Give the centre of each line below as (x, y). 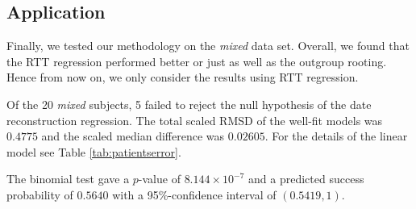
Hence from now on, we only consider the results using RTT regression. (183, 77)
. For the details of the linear (336, 136)
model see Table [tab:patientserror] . (94, 151)
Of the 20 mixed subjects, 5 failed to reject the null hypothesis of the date (189, 104)
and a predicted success (306, 179)
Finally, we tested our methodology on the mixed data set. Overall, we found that (208, 46)
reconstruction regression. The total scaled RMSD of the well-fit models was (195, 120)
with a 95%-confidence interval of (194, 194)
